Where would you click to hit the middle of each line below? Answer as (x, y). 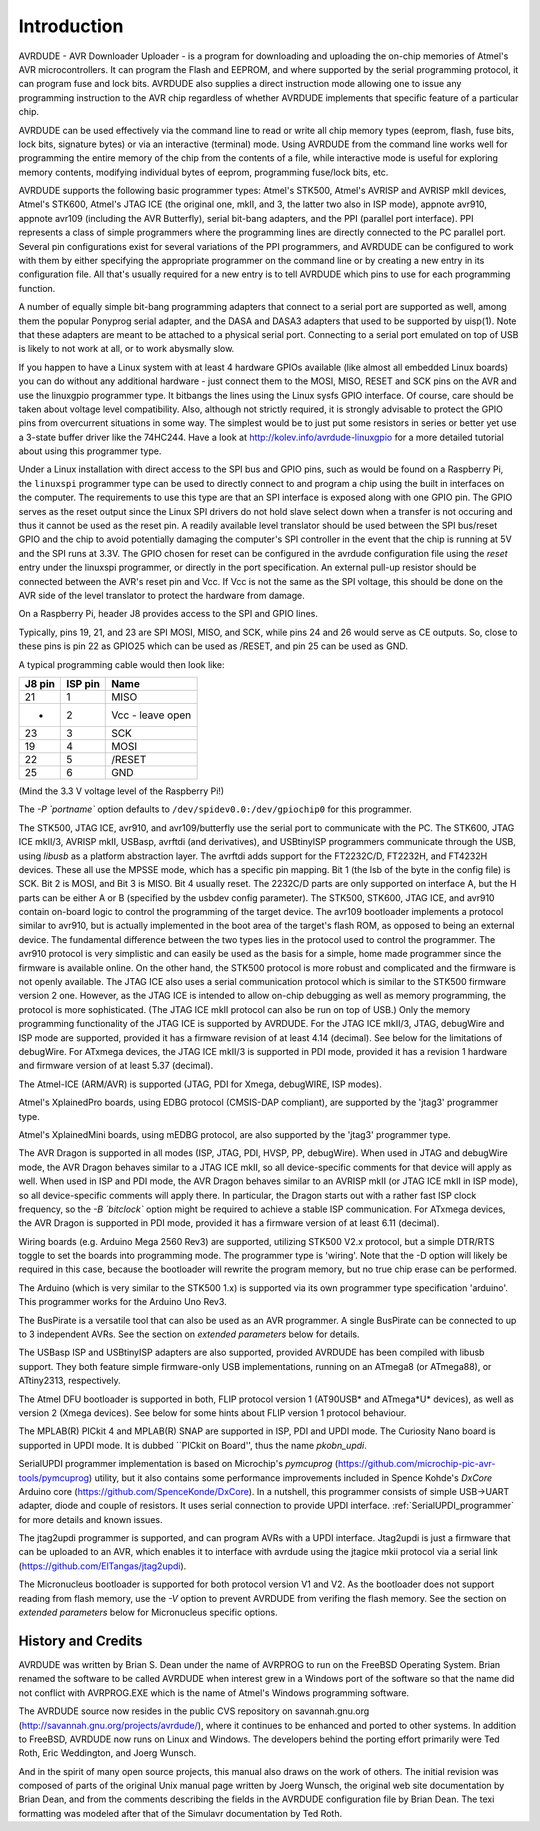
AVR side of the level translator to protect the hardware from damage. (161, 595)
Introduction (71, 26)
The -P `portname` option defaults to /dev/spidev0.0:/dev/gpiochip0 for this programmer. (215, 809)
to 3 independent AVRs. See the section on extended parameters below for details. (189, 1334)
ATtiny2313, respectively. (69, 1381)
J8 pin (39, 683)
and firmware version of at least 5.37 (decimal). (116, 1066)
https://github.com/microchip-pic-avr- (416, 1464)
